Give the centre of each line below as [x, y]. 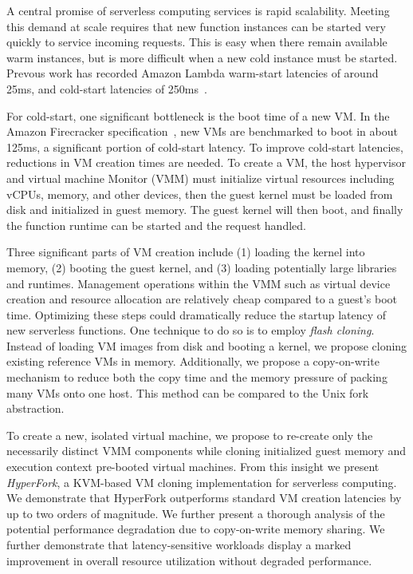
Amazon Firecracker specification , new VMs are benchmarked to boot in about [202, 131]
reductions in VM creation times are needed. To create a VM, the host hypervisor [206, 162]
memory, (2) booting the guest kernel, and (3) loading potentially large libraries [202, 267]
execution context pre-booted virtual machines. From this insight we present [193, 467]
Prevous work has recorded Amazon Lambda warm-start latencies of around [193, 73]
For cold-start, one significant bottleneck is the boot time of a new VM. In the [198, 115]
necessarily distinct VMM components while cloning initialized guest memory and [206, 451]
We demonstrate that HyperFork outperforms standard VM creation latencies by [204, 498]
